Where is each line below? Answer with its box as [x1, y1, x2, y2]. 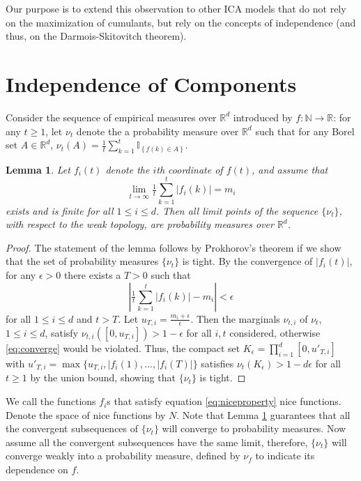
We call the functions [6, 394, 96, 409]
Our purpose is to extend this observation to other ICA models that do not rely [6, 1, 346, 15]
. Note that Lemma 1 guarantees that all [176, 407, 351, 422]
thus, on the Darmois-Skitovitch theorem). [6, 29, 187, 43]
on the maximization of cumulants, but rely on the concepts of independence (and [6, 15, 356, 29]
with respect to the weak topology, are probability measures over [6, 217, 274, 231]
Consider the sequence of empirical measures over [6, 109, 217, 124]
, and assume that [252, 162, 328, 176]
